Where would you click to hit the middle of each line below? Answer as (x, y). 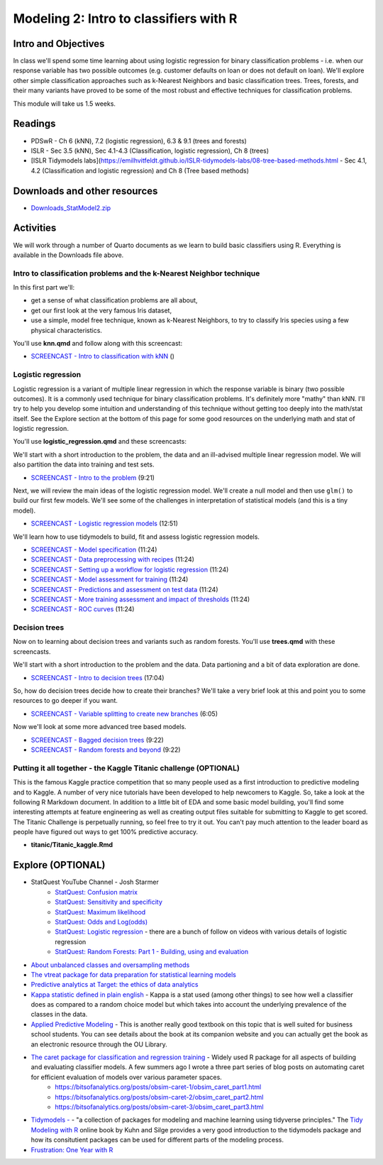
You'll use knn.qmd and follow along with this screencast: (98, 343)
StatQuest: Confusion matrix (96, 892)
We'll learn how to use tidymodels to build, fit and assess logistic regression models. (137, 537)
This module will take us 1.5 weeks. (65, 104)
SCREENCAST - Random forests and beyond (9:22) (106, 750)
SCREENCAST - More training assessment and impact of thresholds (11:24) (140, 599)
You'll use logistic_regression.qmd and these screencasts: (100, 442)
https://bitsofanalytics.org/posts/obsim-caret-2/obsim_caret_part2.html (159, 1097)
